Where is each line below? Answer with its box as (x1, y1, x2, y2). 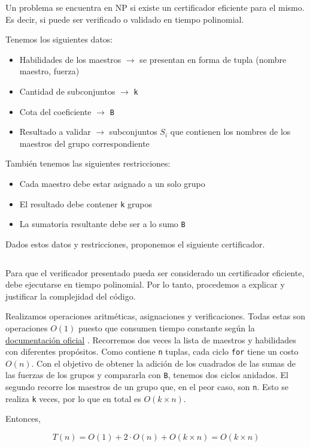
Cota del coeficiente (19, 105, 92, 117)
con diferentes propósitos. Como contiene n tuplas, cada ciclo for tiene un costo (5, 345, 299, 358)
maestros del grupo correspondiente (19, 137, 150, 149)
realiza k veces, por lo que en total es (5, 392, 141, 404)
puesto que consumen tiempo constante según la (78, 321, 255, 334)
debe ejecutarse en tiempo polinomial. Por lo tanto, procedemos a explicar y (5, 278, 285, 291)
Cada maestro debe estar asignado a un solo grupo (19, 177, 205, 190)
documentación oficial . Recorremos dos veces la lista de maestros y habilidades (5, 333, 296, 346)
